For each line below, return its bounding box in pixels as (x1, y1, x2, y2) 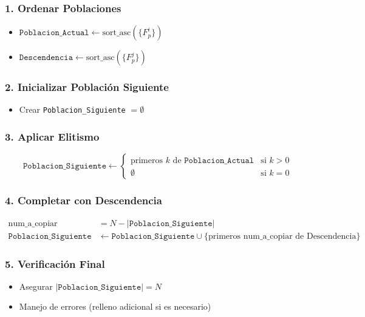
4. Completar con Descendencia (5, 193, 162, 208)
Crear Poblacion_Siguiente (19, 103, 126, 116)
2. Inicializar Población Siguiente (5, 79, 169, 95)
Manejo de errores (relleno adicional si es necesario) (19, 300, 211, 313)
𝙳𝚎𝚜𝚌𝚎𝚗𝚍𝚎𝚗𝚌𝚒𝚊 (19, 53, 73, 62)
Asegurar (19, 279, 53, 292)
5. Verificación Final (5, 256, 105, 271)
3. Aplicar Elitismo (5, 129, 100, 144)
